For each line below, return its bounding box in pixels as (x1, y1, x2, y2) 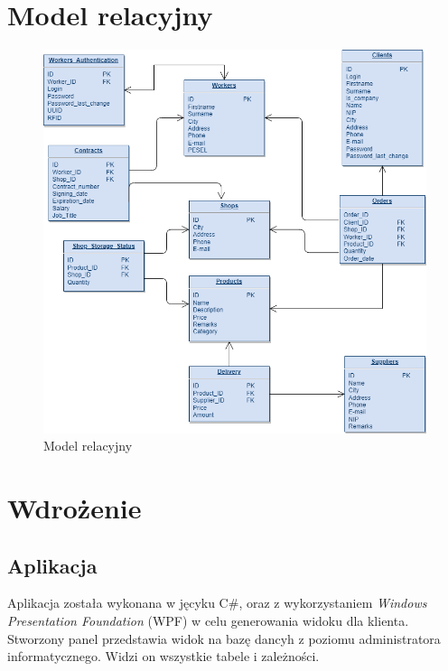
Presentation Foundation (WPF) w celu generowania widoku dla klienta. (7, 611, 409, 630)
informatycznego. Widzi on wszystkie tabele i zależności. (7, 647, 320, 666)
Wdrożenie (7, 489, 142, 527)
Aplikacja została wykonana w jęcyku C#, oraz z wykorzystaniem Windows (7, 593, 427, 612)
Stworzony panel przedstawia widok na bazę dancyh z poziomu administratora (7, 629, 441, 648)
